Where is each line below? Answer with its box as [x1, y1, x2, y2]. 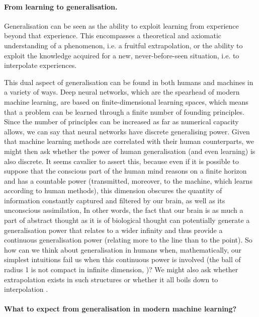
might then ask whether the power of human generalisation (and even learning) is [4, 145, 255, 156]
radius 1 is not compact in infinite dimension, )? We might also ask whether [4, 264, 238, 275]
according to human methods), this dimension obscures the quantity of [4, 185, 222, 196]
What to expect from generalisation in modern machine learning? [4, 303, 237, 314]
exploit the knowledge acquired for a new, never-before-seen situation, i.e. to [4, 50, 239, 60]
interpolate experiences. [4, 60, 77, 70]
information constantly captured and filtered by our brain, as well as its [4, 195, 225, 205]
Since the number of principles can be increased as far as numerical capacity [4, 116, 239, 127]
